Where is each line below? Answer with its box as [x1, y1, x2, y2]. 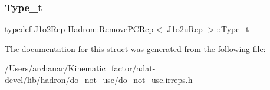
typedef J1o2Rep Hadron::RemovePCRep [5, 23, 154, 35]
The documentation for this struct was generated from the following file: [5, 42, 266, 54]
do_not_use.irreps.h [118, 74, 193, 85]
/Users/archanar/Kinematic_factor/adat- [5, 62, 156, 74]
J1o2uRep [167, 23, 203, 35]
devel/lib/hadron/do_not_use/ [5, 74, 119, 85]
